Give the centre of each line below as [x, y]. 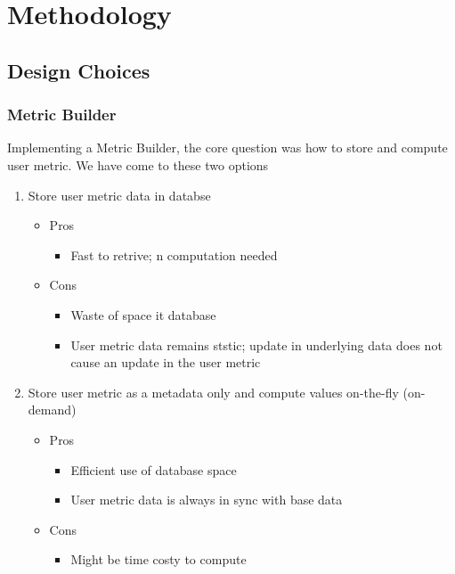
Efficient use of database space [154, 469]
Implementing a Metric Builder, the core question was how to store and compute [227, 148]
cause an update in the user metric [166, 362]
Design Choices [79, 70]
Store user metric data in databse [119, 195]
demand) [52, 410]
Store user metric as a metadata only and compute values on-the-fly [213, 392]
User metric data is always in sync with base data [207, 500]
